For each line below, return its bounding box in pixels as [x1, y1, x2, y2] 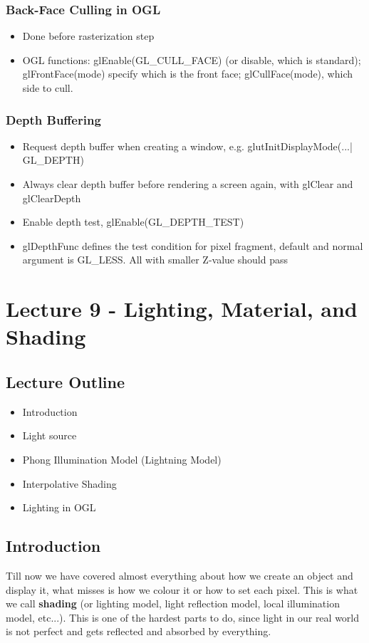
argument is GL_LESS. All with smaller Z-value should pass [22, 252, 288, 267]
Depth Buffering [6, 110, 101, 128]
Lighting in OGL [22, 500, 96, 515]
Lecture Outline [6, 370, 125, 392]
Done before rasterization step [22, 28, 155, 43]
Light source [22, 428, 77, 443]
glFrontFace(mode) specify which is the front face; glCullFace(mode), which [22, 66, 353, 81]
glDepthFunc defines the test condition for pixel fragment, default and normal [22, 238, 363, 253]
